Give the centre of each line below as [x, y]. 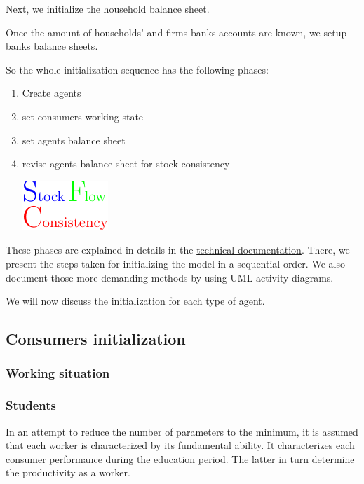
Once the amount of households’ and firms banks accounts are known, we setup [176, 32]
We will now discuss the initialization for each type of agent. [135, 301]
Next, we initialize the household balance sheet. [108, 8]
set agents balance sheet [74, 140]
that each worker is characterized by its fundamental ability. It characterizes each [180, 445]
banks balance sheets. [52, 46]
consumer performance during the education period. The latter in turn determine [180, 458]
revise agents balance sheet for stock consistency [126, 164]
